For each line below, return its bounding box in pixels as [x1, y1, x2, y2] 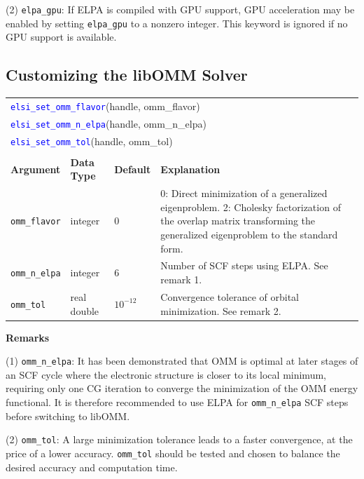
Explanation [160, 161, 220, 176]
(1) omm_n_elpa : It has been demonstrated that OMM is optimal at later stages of [6, 353, 358, 368]
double [70, 303, 99, 318]
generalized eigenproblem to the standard [160, 227, 338, 242]
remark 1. [160, 272, 202, 287]
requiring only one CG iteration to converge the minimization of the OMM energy [6, 381, 358, 396]
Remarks [6, 330, 50, 344]
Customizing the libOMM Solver [6, 64, 248, 86]
